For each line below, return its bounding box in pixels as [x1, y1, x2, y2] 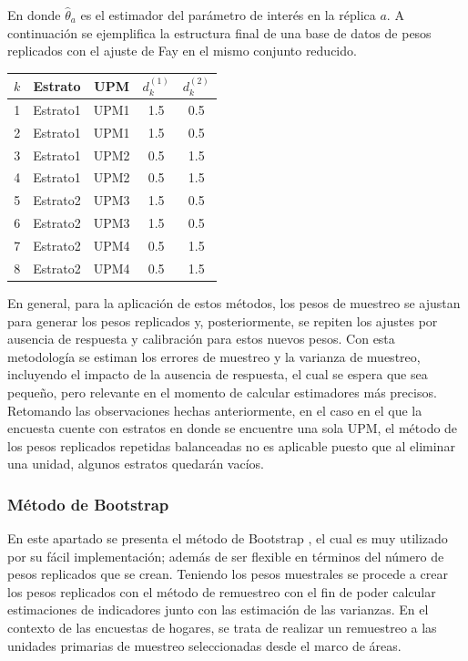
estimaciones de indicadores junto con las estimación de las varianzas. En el [7, 600, 429, 619]
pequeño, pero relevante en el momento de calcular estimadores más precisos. [7, 382, 437, 401]
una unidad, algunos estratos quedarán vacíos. [7, 454, 264, 473]
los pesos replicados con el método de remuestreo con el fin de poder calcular [7, 582, 436, 601]
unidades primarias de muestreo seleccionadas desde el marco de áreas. [7, 635, 402, 655]
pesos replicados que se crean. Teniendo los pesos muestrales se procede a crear [7, 564, 448, 584]
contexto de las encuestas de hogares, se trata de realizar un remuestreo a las [7, 618, 437, 637]
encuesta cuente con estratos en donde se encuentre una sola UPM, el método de [7, 418, 458, 438]
